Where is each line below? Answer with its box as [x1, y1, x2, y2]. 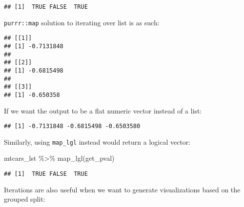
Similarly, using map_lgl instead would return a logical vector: [4, 136, 191, 147]
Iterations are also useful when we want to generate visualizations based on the [4, 184, 241, 194]
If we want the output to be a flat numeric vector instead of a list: [4, 105, 202, 115]
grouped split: [4, 194, 45, 204]
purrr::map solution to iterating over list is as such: [4, 17, 160, 27]
